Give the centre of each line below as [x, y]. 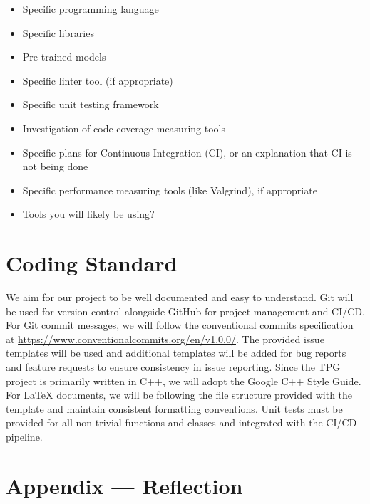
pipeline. [24, 436]
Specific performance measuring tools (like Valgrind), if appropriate [170, 190]
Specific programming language [91, 9]
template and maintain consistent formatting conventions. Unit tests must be [174, 408]
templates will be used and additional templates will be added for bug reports [176, 353]
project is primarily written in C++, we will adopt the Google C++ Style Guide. [184, 380]
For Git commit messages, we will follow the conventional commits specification [180, 325]
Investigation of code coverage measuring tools [124, 128]
